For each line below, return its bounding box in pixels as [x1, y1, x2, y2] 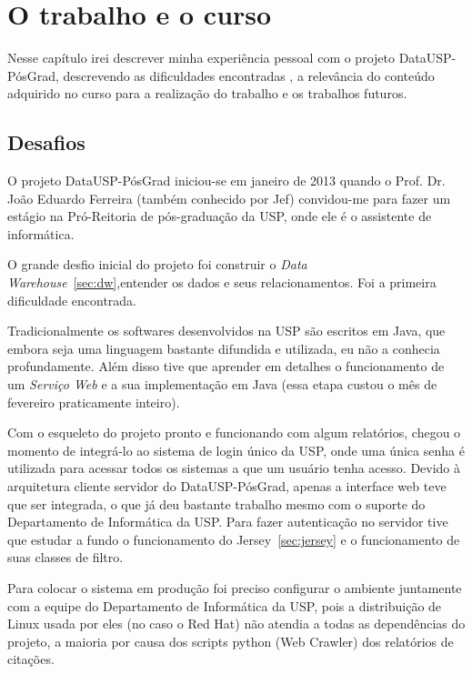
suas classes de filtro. [7, 548, 124, 567]
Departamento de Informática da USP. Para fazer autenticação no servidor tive [7, 512, 448, 531]
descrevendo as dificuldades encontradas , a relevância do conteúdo [63, 65, 435, 85]
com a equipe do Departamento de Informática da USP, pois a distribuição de [7, 596, 442, 615]
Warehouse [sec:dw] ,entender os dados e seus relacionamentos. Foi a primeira [7, 273, 437, 292]
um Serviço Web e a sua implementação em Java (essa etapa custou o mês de [7, 375, 437, 394]
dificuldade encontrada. [7, 290, 137, 309]
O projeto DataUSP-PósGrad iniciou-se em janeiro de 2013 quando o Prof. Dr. [7, 171, 446, 190]
